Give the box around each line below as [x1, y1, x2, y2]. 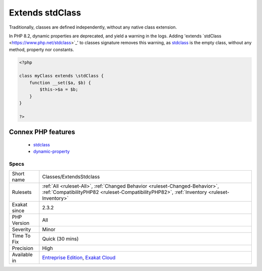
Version [12, 220, 30, 226]
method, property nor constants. [9, 47, 74, 52]
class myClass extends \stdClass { [19, 73, 104, 79]
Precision [12, 245, 33, 252]
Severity [12, 226, 31, 233]
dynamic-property [33, 148, 70, 155]
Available [12, 251, 33, 258]
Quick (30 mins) [42, 236, 79, 242]
